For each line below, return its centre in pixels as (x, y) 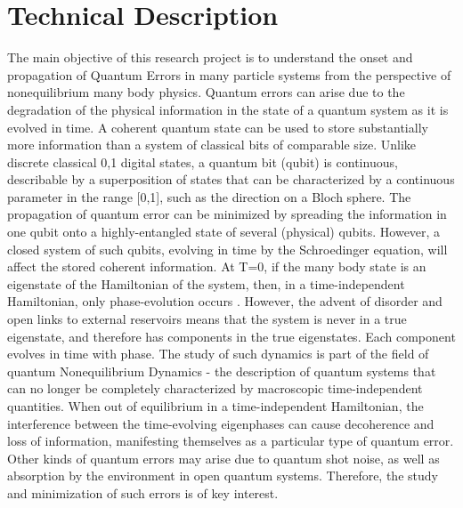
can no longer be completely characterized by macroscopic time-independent (215, 388)
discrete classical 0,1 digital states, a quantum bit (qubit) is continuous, (203, 161)
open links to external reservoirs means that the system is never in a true (207, 319)
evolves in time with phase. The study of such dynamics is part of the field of (218, 354)
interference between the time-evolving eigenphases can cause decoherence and (221, 423)
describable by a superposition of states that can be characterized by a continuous (231, 179)
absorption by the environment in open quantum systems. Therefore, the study (223, 476)
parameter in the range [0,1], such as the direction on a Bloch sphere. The (209, 196)
